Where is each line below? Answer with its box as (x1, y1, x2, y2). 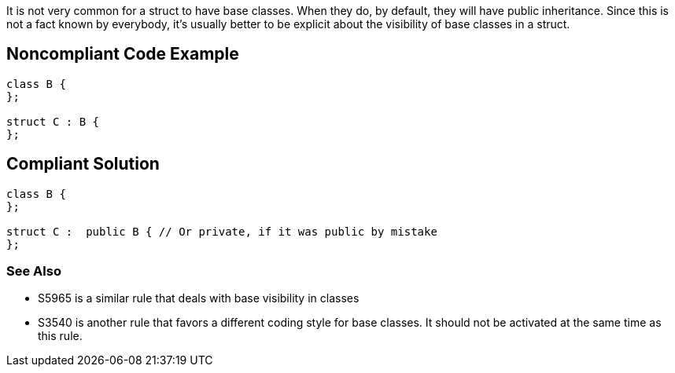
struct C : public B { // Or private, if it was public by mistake (6, 225, 437, 238)
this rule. (38, 329, 83, 343)
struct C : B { (6, 115, 100, 128)
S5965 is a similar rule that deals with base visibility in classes (38, 291, 360, 305)
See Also (6, 263, 61, 280)
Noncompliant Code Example (6, 44, 239, 64)
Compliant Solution (6, 154, 160, 174)
